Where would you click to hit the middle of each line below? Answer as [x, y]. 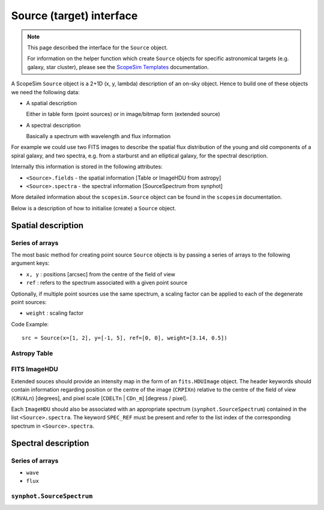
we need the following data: [46, 92]
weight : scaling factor [55, 313]
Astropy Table [32, 353]
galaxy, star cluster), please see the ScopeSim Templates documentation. [118, 67]
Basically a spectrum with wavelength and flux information [98, 136]
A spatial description [52, 103]
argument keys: [30, 263]
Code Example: [30, 324]
